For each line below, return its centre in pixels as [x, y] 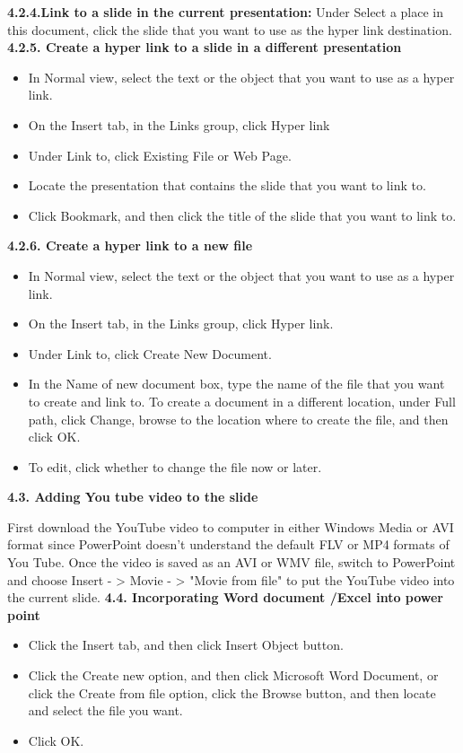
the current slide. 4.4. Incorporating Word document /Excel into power [225, 597]
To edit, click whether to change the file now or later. [175, 466]
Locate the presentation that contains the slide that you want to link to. [227, 185]
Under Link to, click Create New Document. [150, 353]
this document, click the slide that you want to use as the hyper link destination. [230, 29]
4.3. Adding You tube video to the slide [133, 497]
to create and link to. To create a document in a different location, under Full [242, 401]
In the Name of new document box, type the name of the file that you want [236, 384]
